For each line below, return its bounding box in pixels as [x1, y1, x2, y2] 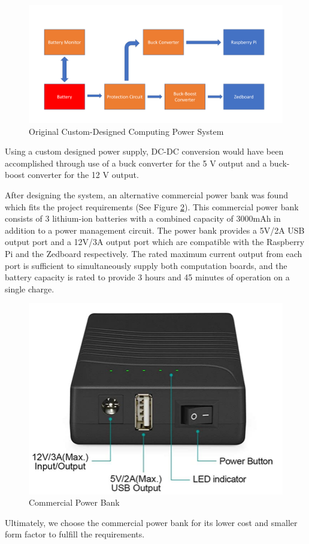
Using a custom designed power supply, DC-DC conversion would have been [5, 145, 284, 158]
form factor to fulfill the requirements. [5, 528, 145, 540]
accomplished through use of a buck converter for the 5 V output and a [5, 156, 267, 169]
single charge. [5, 282, 54, 295]
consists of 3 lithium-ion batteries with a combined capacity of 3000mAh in [5, 212, 281, 225]
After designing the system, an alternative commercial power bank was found [5, 189, 288, 201]
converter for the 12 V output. [28, 168, 139, 181]
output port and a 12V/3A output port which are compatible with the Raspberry [5, 235, 305, 248]
